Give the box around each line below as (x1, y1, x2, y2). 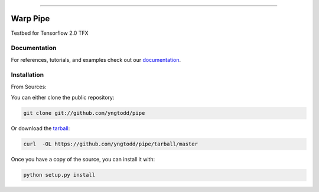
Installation (11, 71, 44, 79)
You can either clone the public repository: (11, 94, 115, 101)
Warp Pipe (11, 14, 50, 24)
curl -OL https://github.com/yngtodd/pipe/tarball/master (23, 141, 198, 147)
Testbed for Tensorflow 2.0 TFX (11, 29, 89, 37)
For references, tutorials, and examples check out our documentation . (11, 56, 181, 63)
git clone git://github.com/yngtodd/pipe (23, 110, 145, 117)
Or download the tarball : (11, 125, 70, 132)
